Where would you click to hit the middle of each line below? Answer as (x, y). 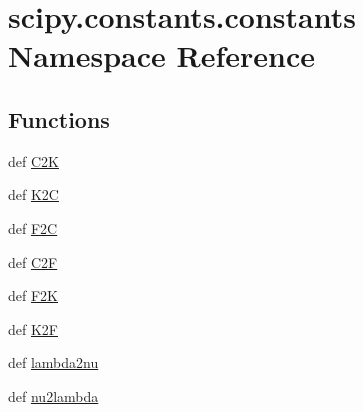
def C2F (33, 261)
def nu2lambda (53, 395)
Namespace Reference (161, 55)
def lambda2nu (53, 362)
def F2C (33, 227)
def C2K (33, 160)
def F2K (33, 295)
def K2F (33, 328)
